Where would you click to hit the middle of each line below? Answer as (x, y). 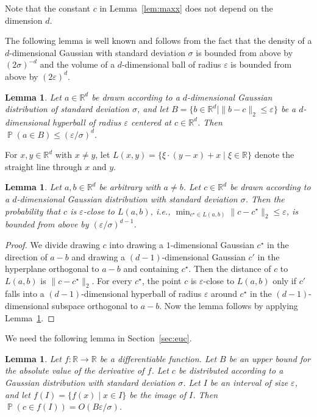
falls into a (25, 294)
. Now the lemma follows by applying (229, 306)
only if (285, 280)
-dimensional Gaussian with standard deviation (97, 52)
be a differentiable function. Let (158, 358)
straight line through (44, 166)
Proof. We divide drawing (52, 244)
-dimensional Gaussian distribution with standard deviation (127, 198)
